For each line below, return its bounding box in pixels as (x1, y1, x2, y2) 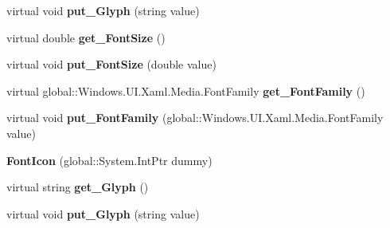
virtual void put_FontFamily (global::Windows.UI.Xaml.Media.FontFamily (6, 109, 384, 126)
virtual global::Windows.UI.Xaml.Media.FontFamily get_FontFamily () (6, 82, 365, 99)
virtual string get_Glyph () (6, 179, 149, 195)
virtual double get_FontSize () (6, 29, 166, 45)
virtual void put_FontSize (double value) (6, 56, 216, 73)
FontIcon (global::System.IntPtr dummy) (6, 151, 213, 168)
